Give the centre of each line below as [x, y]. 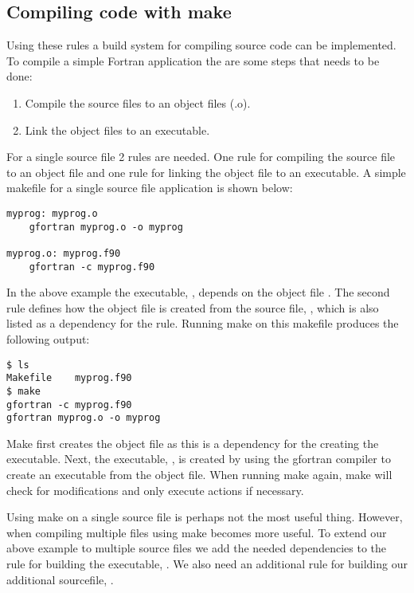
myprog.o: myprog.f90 [64, 253]
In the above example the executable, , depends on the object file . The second [198, 292]
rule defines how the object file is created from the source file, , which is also [193, 307]
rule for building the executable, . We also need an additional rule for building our [207, 564]
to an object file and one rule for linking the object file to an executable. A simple [206, 172]
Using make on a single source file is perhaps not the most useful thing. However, [205, 517]
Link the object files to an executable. [117, 130]
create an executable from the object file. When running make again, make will [199, 475]
